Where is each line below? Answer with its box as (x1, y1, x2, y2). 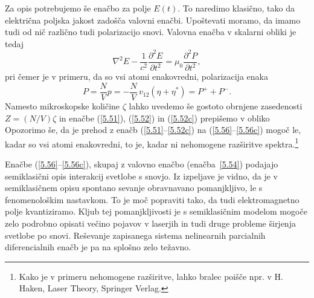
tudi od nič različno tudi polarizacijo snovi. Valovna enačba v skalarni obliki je (5, 25, 296, 38)
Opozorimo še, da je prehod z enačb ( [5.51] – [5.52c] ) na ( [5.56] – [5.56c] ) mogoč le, (5, 123, 301, 136)
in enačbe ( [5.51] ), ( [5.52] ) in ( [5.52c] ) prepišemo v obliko (59, 111, 270, 124)
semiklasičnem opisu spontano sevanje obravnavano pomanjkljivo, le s (5, 181, 263, 194)
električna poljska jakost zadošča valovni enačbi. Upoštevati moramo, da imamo (5, 13, 301, 26)
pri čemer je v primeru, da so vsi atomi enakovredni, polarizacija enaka (5, 70, 268, 83)
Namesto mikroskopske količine (5, 99, 120, 112)
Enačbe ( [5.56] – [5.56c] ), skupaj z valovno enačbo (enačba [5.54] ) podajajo (5, 157, 278, 170)
